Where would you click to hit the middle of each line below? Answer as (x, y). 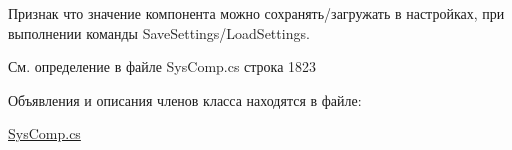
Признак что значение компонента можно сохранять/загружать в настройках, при (256, 13)
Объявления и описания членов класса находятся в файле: (185, 99)
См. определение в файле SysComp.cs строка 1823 (162, 66)
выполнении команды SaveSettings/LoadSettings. (159, 32)
